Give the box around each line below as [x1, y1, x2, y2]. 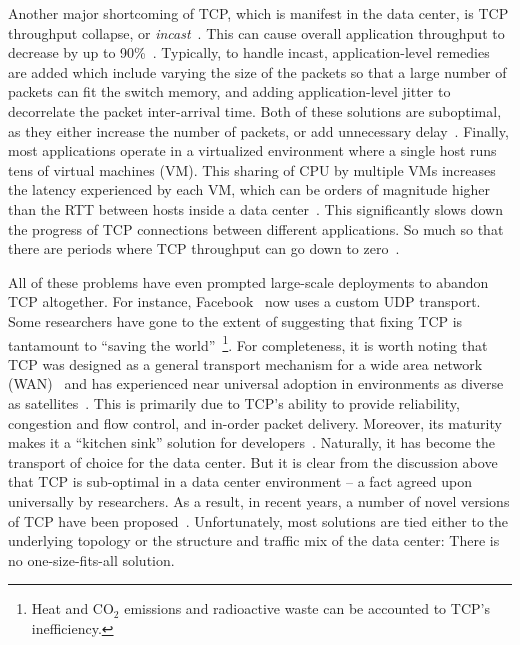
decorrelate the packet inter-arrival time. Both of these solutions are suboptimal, [8, 100, 502, 121]
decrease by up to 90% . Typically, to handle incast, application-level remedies [8, 42, 490, 63]
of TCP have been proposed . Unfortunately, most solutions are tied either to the [8, 510, 509, 531]
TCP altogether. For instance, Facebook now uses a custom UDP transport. [8, 291, 481, 312]
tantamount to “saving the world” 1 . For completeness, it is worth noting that [8, 331, 488, 355]
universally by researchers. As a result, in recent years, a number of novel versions [8, 490, 510, 511]
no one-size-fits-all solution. [8, 549, 175, 570]
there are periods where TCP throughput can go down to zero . [8, 238, 400, 259]
